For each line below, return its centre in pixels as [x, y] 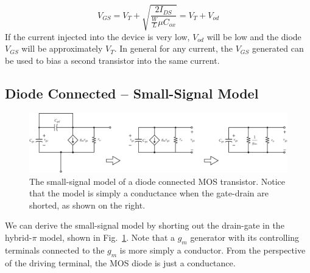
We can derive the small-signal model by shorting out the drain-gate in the [145, 225]
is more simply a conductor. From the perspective [213, 250]
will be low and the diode [254, 36]
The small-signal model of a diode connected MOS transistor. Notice [157, 181]
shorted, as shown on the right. [87, 205]
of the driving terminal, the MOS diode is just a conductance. [120, 262]
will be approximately [62, 48]
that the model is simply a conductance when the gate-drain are [149, 193]
